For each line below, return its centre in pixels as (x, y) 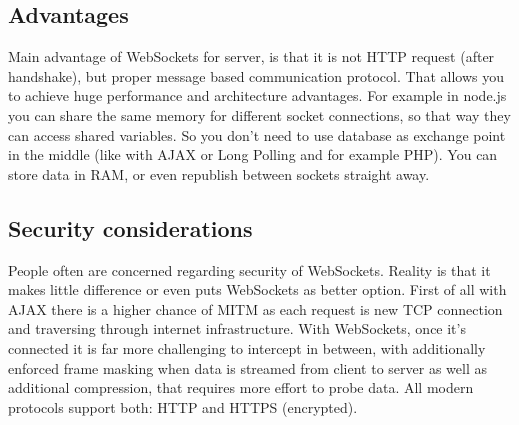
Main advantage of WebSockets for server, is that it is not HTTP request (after (251, 56)
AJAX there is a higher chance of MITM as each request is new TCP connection (255, 308)
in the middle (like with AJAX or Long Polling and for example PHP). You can (253, 154)
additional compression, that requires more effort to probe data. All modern (241, 387)
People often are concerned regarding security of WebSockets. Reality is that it (249, 269)
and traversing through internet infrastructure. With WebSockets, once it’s (237, 328)
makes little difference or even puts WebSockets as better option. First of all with (257, 289)
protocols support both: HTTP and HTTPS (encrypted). (183, 406)
